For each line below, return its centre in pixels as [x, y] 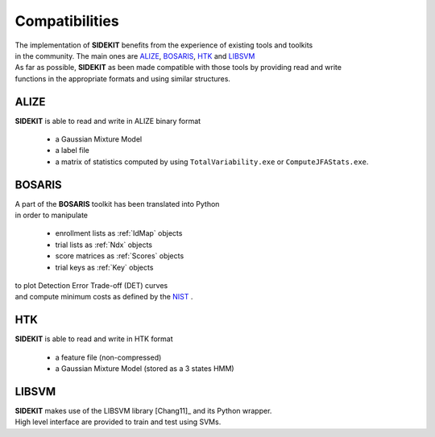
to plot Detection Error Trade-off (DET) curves [91, 286]
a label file [72, 150]
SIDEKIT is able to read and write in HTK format [94, 339]
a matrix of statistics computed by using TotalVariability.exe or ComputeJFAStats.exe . [212, 162]
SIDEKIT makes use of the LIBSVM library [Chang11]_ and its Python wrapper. [143, 411]
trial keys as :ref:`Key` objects [104, 267]
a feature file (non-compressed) [108, 357]
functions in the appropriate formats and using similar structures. [123, 78]
